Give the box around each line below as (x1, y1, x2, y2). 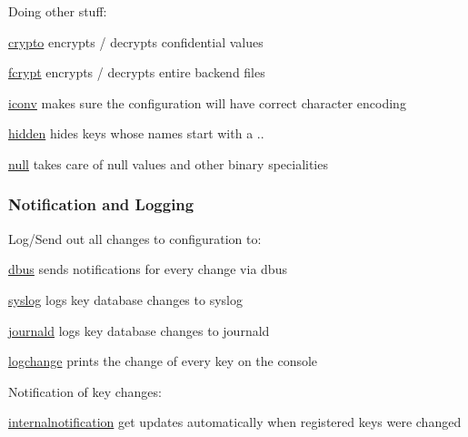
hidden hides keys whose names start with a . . (8, 124, 264, 143)
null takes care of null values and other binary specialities (8, 154, 328, 173)
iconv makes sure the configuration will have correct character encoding (8, 93, 406, 112)
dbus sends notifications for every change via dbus (8, 259, 287, 279)
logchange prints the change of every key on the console (8, 351, 318, 371)
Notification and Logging (8, 193, 194, 216)
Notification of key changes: (8, 381, 162, 401)
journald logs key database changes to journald (8, 320, 270, 340)
